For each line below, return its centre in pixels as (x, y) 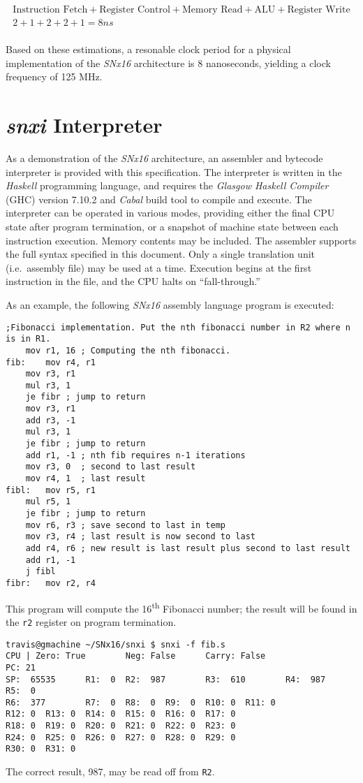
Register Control (135, 10)
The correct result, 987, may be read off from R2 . (110, 771)
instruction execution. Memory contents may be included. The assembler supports (181, 240)
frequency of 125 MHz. (54, 76)
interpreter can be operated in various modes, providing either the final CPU (170, 213)
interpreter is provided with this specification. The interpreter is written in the (174, 171)
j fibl (40, 572)
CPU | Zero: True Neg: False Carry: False (136, 656)
